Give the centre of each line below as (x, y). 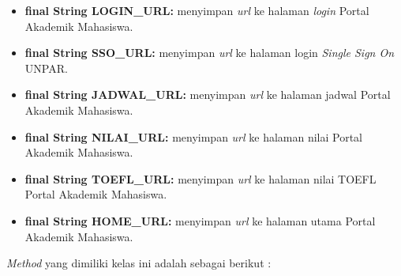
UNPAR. (46, 68)
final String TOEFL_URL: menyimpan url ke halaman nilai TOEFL (200, 178)
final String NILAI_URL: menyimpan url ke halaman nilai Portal (194, 136)
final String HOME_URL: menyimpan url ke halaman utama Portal (200, 220)
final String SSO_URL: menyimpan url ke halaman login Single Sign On (210, 53)
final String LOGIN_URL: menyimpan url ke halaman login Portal (197, 10)
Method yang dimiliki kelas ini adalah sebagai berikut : (139, 263)
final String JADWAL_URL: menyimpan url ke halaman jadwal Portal (208, 95)
